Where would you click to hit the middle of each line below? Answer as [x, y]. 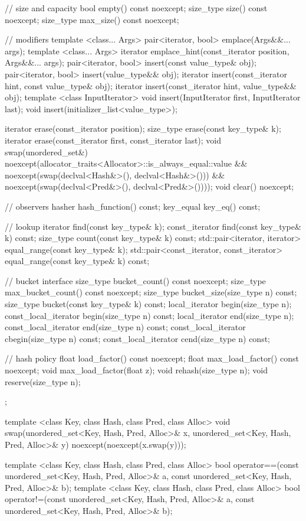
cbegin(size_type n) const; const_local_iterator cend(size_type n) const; [138, 338]
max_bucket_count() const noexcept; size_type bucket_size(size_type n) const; [151, 292]
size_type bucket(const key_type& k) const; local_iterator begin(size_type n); [148, 304]
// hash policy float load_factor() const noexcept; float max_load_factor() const [152, 358]
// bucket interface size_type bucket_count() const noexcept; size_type [135, 280]
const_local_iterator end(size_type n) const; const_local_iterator [125, 327]
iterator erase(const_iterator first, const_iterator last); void [113, 140]
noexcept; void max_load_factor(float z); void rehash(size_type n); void [136, 370]
